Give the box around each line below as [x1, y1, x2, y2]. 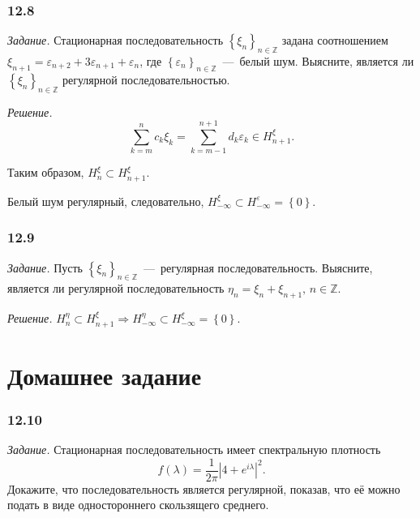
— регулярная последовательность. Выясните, [143, 259, 373, 276]
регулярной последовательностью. [62, 71, 230, 88]
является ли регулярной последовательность [7, 280, 225, 297]
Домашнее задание [7, 358, 202, 392]
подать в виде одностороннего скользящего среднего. [7, 496, 269, 513]
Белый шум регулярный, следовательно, [7, 192, 204, 209]
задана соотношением [281, 32, 388, 49]
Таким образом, [7, 164, 84, 181]
